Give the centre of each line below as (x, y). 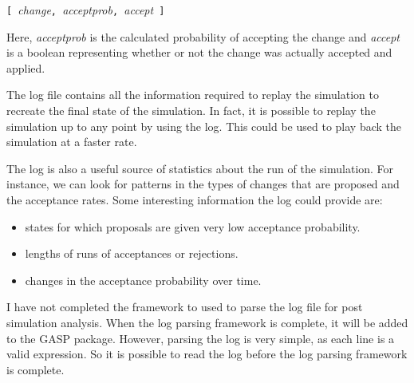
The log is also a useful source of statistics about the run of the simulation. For (200, 168)
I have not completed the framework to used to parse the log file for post (185, 307)
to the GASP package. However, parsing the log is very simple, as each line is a (201, 338)
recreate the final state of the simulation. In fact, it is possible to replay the (191, 111)
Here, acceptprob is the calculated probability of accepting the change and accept (203, 36)
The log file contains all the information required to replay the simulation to (193, 95)
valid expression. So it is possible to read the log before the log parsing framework (207, 354)
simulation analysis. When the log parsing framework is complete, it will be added (207, 322)
